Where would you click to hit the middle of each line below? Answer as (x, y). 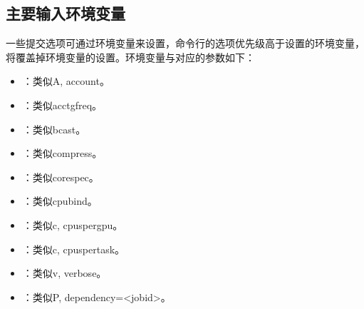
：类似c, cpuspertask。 (74, 249)
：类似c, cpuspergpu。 (73, 224)
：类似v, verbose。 (64, 273)
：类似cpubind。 (60, 201)
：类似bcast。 (54, 129)
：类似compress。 (62, 153)
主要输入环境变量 (66, 13)
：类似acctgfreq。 (62, 105)
